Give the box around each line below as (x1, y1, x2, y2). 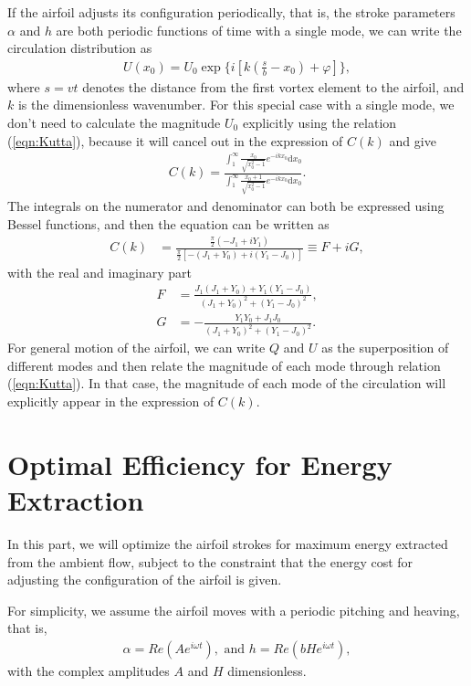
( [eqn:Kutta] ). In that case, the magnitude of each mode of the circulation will (7, 374, 446, 393)
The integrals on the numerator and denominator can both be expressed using (7, 195, 445, 215)
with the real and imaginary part (7, 262, 192, 281)
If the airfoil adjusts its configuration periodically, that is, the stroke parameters (7, 3, 455, 21)
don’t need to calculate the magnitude (7, 113, 221, 132)
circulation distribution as (7, 38, 152, 58)
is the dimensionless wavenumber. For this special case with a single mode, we (17, 95, 455, 114)
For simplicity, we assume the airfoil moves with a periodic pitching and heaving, (7, 600, 460, 619)
